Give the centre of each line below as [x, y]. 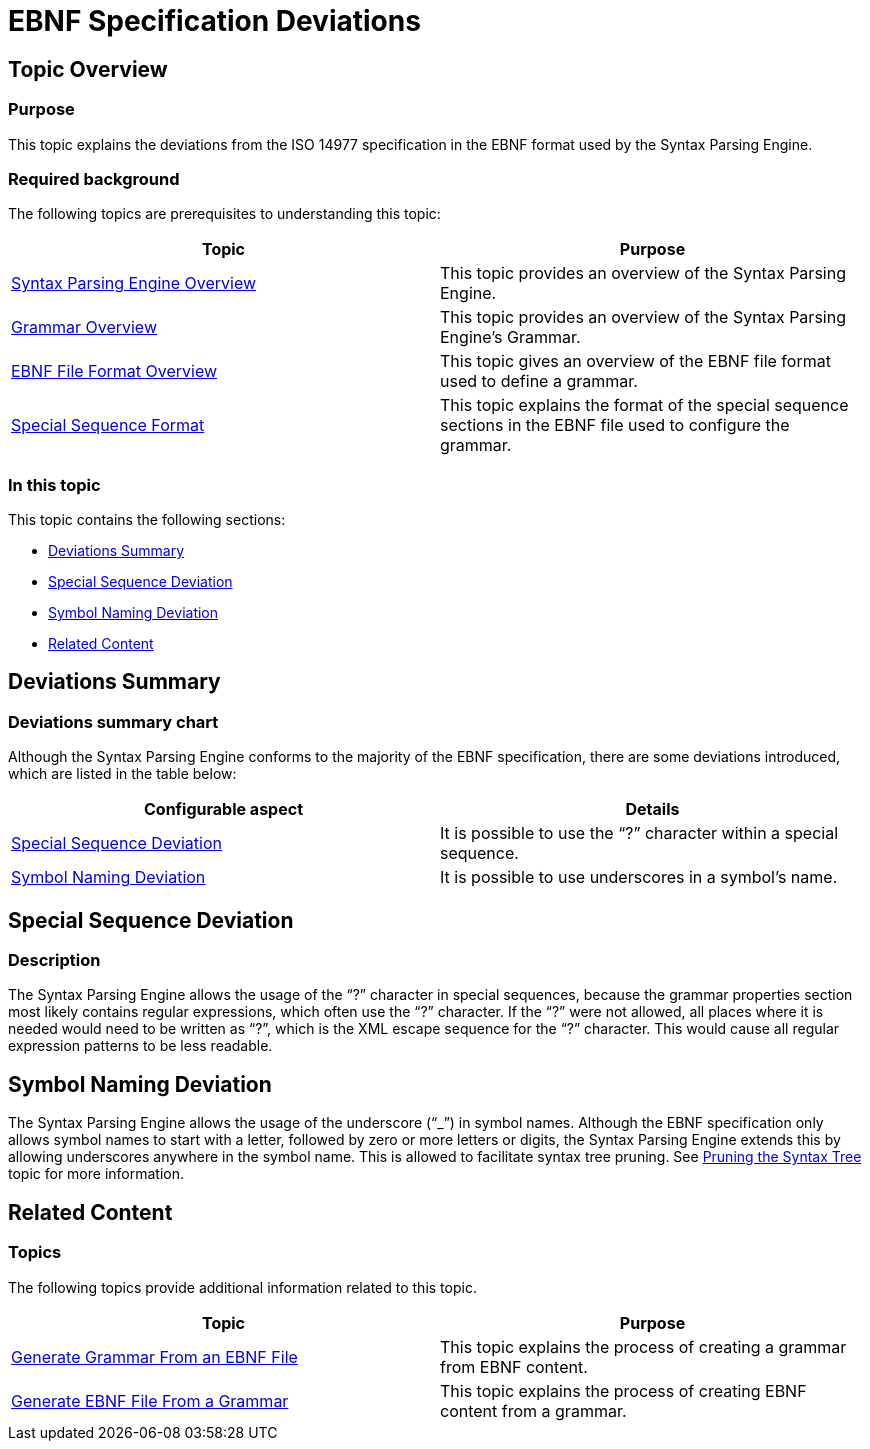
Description [54, 960]
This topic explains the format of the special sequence [644, 405]
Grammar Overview [84, 327]
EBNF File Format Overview [114, 371]
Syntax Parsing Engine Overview [134, 283]
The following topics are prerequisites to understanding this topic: [224, 214]
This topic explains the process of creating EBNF [623, 1390]
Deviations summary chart [113, 721]
